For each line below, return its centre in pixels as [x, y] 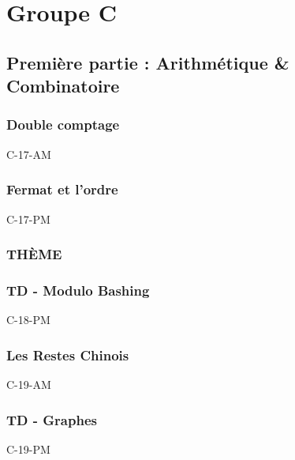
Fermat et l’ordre [62, 189]
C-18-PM [28, 320]
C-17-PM [28, 219]
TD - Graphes [52, 419]
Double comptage [63, 124]
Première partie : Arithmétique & [148, 62]
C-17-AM [29, 154]
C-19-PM [28, 449]
